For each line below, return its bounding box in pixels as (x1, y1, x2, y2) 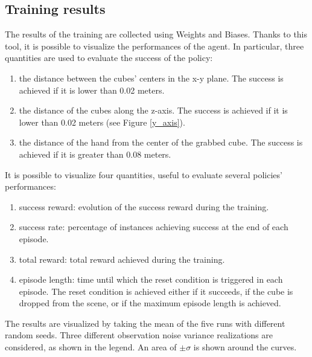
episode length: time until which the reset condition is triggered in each (19, 273, 283, 286)
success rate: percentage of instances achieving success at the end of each (19, 220, 288, 233)
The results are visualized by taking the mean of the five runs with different (5, 317, 285, 329)
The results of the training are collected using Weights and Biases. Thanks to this (5, 28, 308, 40)
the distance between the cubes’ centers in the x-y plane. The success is (19, 71, 284, 84)
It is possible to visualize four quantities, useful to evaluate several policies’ (5, 168, 282, 181)
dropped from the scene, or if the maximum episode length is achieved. (19, 297, 281, 309)
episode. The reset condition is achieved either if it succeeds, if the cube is (19, 285, 293, 297)
